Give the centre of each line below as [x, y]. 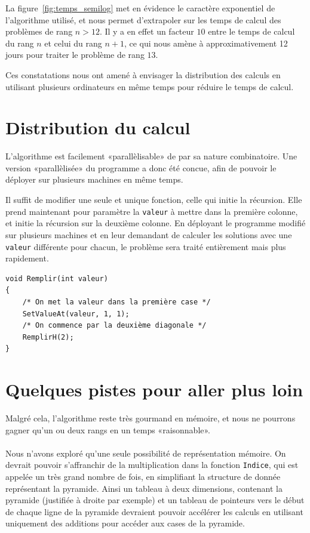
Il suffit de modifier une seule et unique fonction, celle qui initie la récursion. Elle [154, 200]
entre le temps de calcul [251, 31]
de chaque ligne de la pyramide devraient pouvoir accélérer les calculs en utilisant [154, 511]
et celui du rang [73, 43]
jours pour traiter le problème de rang [75, 55]
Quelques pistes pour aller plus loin [154, 389]
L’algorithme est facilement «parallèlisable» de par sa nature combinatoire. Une [151, 156]
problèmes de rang [39, 31]
